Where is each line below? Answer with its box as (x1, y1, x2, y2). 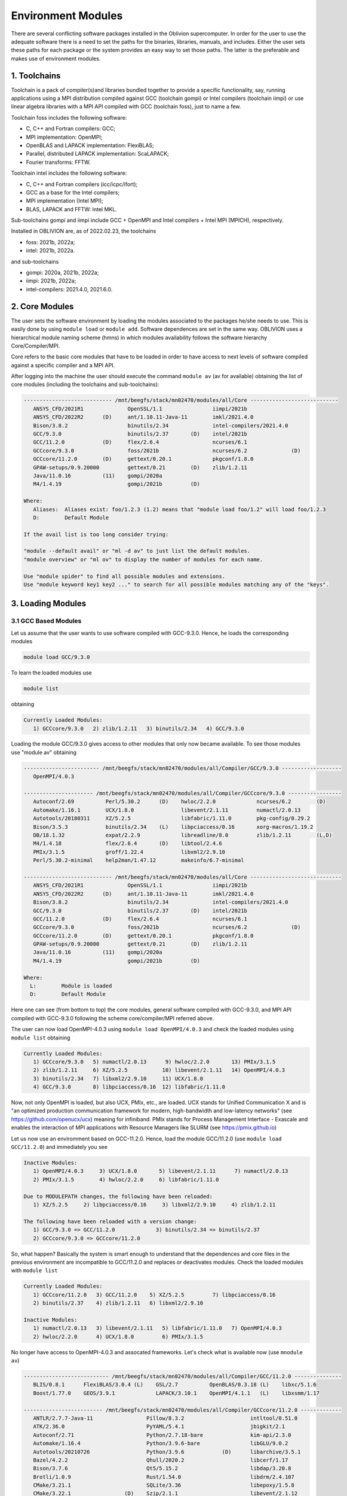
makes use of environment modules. (11, 54, 101, 62)
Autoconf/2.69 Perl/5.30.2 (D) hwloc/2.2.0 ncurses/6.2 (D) (33, 798, 326, 805)
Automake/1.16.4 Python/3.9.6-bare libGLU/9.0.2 (33, 1440, 288, 1447)
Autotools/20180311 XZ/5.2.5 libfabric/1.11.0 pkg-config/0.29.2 (33, 815, 311, 822)
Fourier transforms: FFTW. (26, 159, 91, 166)
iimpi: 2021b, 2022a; (26, 277, 76, 284)
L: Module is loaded (30, 983, 112, 990)
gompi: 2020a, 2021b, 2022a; (26, 269, 99, 276)
